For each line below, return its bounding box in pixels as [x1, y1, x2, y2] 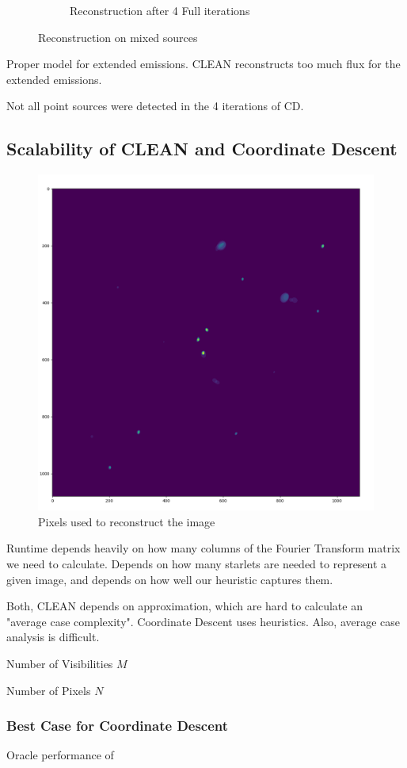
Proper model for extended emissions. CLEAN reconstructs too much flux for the [6, 55, 401, 72]
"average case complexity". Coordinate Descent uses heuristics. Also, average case [6, 613, 401, 629]
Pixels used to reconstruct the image [38, 513, 215, 529]
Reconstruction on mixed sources [38, 29, 198, 45]
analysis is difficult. [6, 629, 100, 645]
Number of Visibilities [6, 655, 113, 671]
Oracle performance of [6, 747, 114, 763]
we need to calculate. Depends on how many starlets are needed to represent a [6, 555, 387, 571]
